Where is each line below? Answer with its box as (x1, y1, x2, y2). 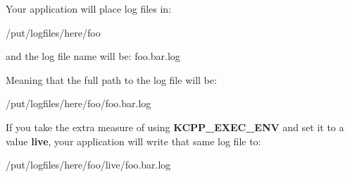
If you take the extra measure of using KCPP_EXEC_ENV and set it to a (6, 119, 344, 134)
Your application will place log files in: (6, 1, 172, 16)
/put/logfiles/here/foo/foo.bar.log (6, 96, 151, 111)
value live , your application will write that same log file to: (6, 133, 261, 148)
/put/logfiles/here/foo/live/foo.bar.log (6, 157, 171, 172)
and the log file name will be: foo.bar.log (6, 49, 180, 63)
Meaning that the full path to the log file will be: (6, 72, 217, 87)
